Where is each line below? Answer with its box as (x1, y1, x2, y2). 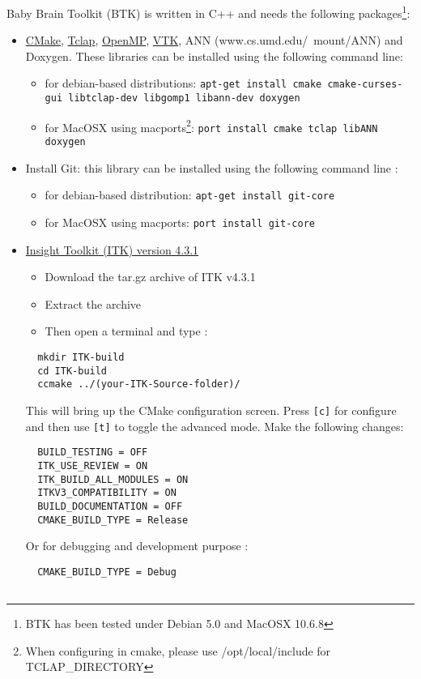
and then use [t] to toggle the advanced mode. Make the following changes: (25, 417, 404, 434)
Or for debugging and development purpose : (25, 537, 249, 554)
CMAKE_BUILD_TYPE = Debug (37, 566, 176, 578)
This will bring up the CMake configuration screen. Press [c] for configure (25, 401, 397, 418)
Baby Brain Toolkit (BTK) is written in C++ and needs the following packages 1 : (6, 2, 410, 21)
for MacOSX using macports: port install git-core (45, 213, 315, 230)
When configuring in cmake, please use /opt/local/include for (25, 642, 331, 659)
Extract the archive (45, 295, 142, 312)
